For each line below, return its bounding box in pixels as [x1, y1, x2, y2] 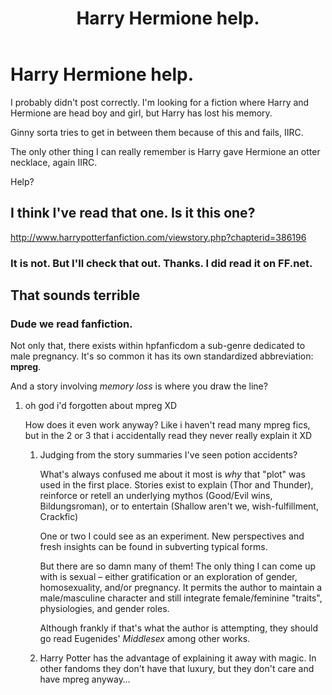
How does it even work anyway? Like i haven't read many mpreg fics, [24, 419, 311, 431]
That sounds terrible [10, 287, 141, 304]
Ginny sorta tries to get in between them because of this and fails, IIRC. [10, 126, 304, 138]
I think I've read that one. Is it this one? [10, 205, 256, 222]
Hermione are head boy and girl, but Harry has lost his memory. [10, 107, 273, 119]
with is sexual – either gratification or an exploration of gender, [39, 571, 298, 583]
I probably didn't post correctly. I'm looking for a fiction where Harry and [10, 96, 310, 108]
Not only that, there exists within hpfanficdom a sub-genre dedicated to [10, 340, 306, 352]
